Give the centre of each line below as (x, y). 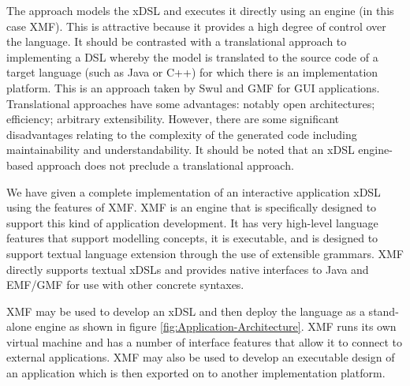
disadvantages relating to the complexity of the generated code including (182, 134)
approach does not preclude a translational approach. (165, 165)
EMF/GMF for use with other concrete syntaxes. (125, 285)
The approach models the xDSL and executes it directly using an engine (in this (200, 10)
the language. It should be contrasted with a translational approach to (177, 41)
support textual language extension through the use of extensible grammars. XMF (205, 253)
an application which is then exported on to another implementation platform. (196, 373)
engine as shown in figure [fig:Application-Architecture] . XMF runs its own (216, 326)
